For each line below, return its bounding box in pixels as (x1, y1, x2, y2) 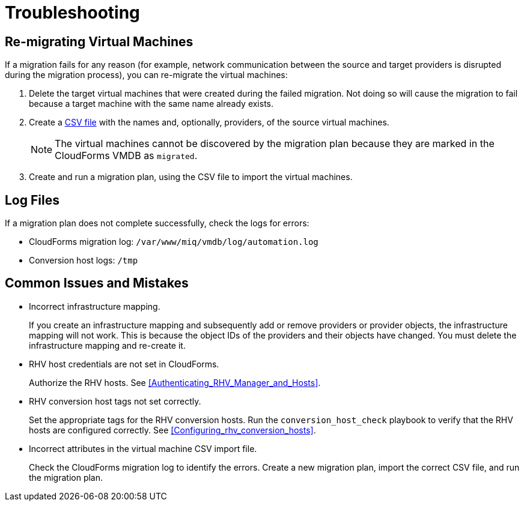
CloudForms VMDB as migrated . (55, 149, 198, 162)
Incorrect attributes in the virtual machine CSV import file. (29, 443, 257, 454)
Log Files (5, 192, 59, 208)
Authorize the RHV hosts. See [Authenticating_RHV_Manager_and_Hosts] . (29, 377, 321, 388)
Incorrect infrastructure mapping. (29, 301, 160, 312)
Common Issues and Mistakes (5, 276, 189, 291)
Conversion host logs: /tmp (29, 255, 138, 266)
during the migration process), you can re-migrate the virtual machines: (5, 70, 288, 80)
